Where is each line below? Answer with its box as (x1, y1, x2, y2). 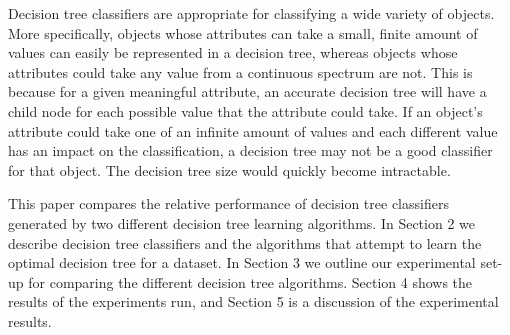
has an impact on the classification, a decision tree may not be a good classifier (8, 140, 493, 161)
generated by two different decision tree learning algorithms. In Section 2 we (8, 212, 475, 233)
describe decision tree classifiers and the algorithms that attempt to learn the (8, 232, 482, 253)
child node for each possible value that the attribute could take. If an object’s (8, 100, 483, 121)
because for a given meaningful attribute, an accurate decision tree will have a (8, 81, 487, 102)
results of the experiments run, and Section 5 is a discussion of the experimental (8, 291, 499, 312)
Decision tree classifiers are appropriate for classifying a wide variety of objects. (8, 3, 495, 23)
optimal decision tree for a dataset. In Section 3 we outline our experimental (8, 252, 476, 273)
